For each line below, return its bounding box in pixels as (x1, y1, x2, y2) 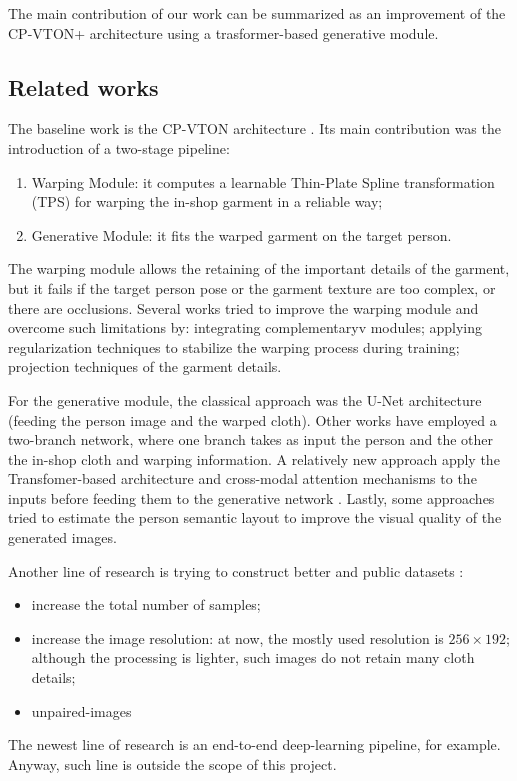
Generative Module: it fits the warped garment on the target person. (31, 224, 452, 245)
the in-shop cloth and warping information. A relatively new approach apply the (8, 448, 500, 469)
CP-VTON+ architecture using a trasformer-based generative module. (8, 22, 439, 43)
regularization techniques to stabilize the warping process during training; (8, 336, 460, 357)
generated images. (8, 527, 117, 548)
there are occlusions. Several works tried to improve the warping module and (8, 297, 479, 318)
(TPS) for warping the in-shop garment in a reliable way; (31, 191, 383, 212)
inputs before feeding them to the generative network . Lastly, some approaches (8, 487, 495, 508)
